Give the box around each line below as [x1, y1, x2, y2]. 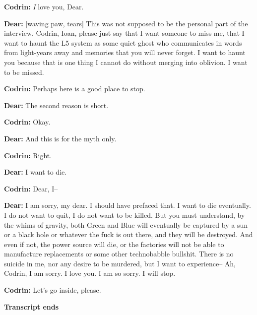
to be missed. [4, 66, 44, 77]
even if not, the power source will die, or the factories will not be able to [4, 239, 224, 249]
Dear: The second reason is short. [4, 100, 109, 110]
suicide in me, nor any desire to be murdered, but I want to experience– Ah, [4, 258, 236, 268]
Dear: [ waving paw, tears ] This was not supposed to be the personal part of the [4, 18, 248, 28]
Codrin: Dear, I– [4, 183, 58, 193]
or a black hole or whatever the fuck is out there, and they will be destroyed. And [4, 229, 253, 240]
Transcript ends [4, 301, 59, 312]
